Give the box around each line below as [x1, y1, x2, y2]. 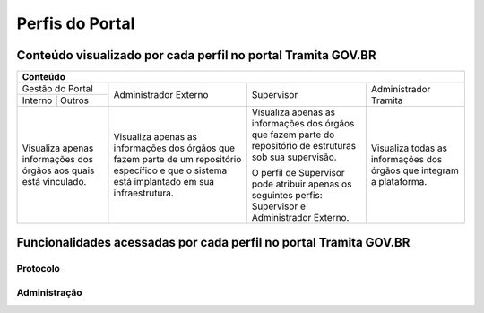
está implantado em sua [113, 176, 215, 188]
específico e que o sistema [113, 164, 228, 177]
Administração [16, 287, 82, 300]
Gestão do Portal [22, 83, 93, 95]
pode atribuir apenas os [251, 178, 352, 190]
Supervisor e [251, 200, 307, 213]
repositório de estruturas [251, 140, 357, 152]
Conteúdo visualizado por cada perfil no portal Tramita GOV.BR [16, 48, 376, 63]
